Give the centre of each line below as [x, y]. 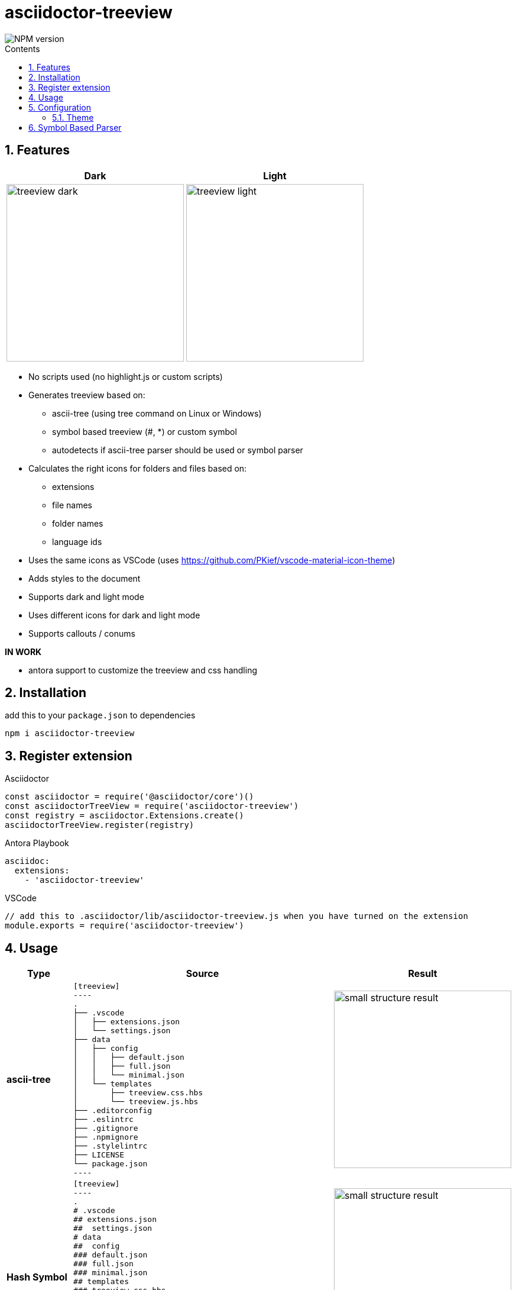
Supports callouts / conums [82, 633]
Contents [22, 49]
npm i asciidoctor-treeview [70, 733]
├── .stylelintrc [111, 1146]
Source [202, 974]
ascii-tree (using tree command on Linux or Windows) [157, 413]
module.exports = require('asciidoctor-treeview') [124, 926]
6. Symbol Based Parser [75, 127]
